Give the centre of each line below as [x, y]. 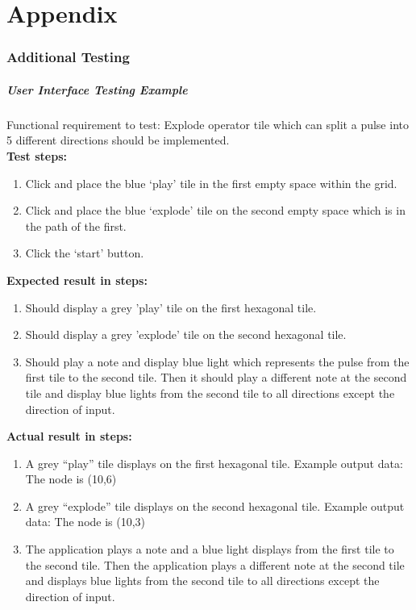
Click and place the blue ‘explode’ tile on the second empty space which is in [215, 210]
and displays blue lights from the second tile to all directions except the [202, 581]
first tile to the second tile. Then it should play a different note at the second [216, 377]
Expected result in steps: [77, 280]
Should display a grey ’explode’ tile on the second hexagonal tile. [186, 334]
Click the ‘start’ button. [85, 253]
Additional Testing [68, 57]
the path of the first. [76, 226]
